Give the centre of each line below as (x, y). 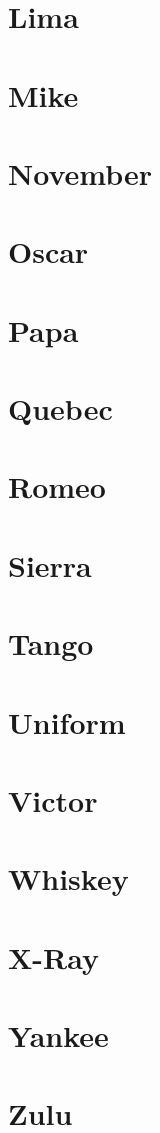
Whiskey (68, 878)
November (80, 172)
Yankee (58, 1035)
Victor (53, 799)
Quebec (60, 408)
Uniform (67, 721)
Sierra (50, 564)
